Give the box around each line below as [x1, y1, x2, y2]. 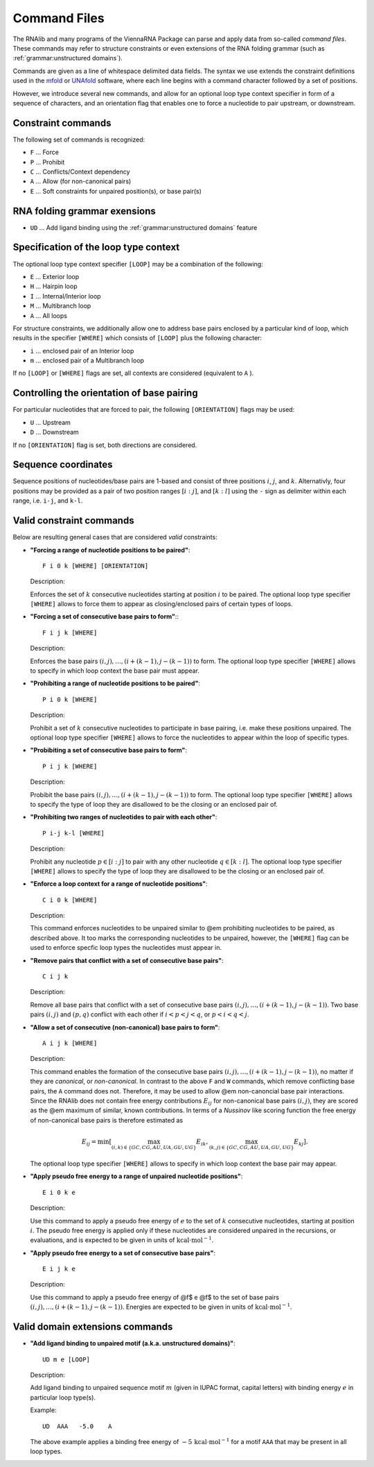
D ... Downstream [30, 428, 79, 437]
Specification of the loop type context [12, 242, 180, 253]
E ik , [196, 1138, 208, 1147]
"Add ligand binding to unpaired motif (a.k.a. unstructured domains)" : [30, 1339, 235, 1348]
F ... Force [30, 148, 59, 156]
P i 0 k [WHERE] [42, 695, 98, 703]
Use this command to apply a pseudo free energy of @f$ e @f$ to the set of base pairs [30, 1293, 280, 1301]
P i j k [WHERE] [42, 762, 98, 770]
